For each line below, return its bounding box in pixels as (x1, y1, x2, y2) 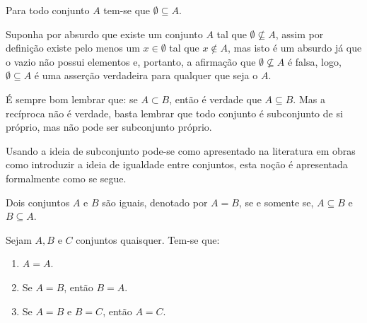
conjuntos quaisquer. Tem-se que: (76, 232, 220, 247)
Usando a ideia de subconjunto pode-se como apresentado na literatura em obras (6, 143, 356, 158)
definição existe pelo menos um (6, 40, 140, 55)
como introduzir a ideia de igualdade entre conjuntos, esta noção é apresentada (6, 157, 348, 172)
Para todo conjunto (6, 3, 90, 17)
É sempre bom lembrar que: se (6, 91, 138, 106)
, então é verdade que (169, 91, 262, 106)
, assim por (275, 26, 324, 41)
